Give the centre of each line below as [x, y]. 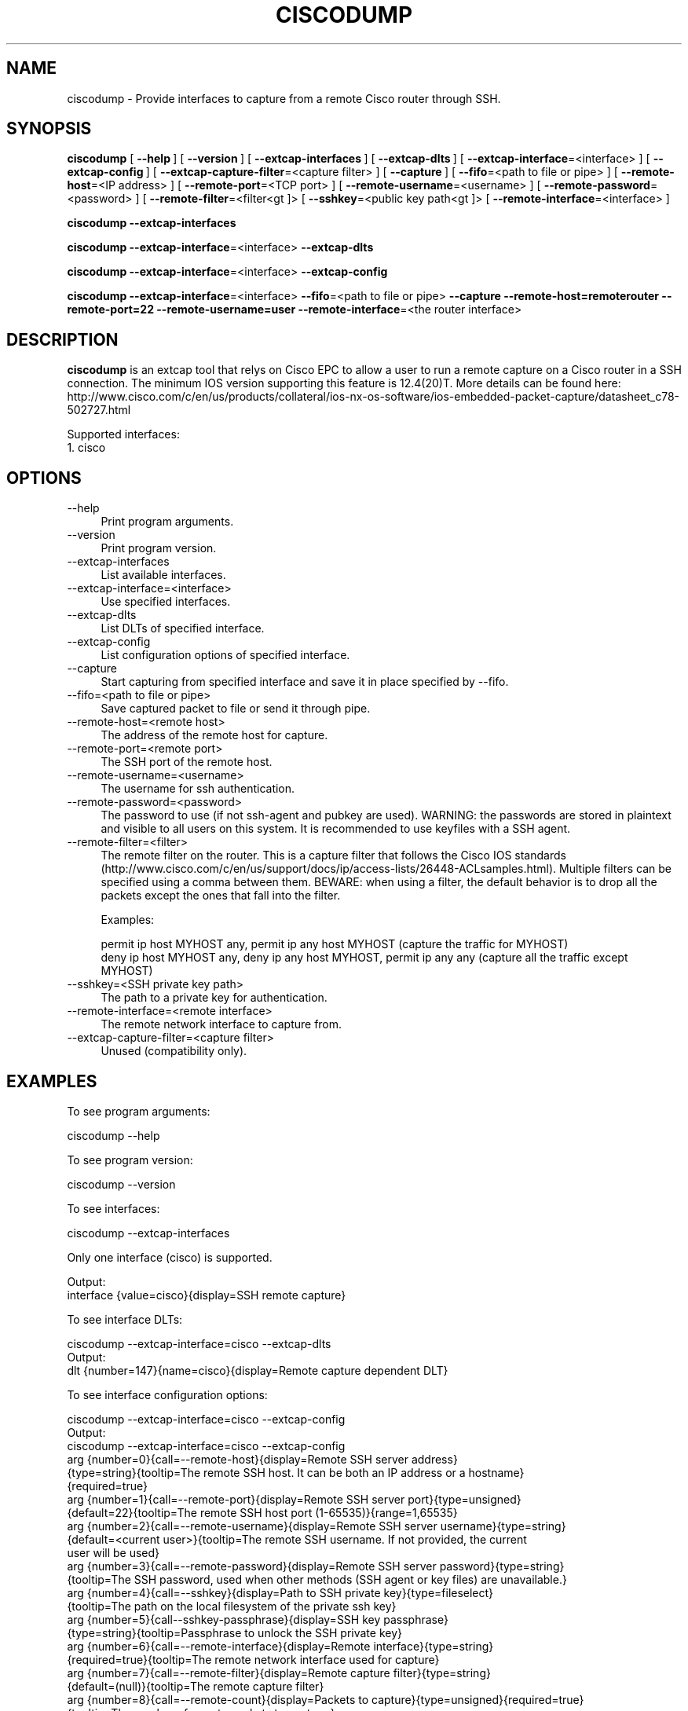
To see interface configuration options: [167, 1394]
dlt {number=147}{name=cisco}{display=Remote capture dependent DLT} [258, 1370]
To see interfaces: [113, 1208]
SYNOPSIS [49, 129]
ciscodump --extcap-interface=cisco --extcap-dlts [199, 1343]
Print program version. [159, 548]
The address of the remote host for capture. [214, 735]
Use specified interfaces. [166, 602]
